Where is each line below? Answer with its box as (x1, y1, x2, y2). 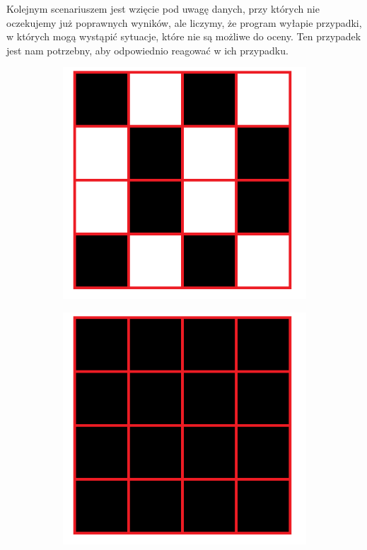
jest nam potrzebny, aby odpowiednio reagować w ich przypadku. (6, 42, 289, 57)
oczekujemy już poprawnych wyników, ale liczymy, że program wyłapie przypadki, (6, 15, 362, 30)
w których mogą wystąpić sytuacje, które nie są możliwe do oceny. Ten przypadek (6, 29, 361, 44)
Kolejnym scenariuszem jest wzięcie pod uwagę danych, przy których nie (6, 1, 320, 16)
